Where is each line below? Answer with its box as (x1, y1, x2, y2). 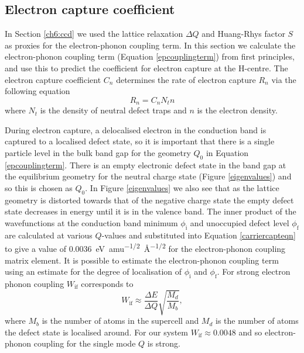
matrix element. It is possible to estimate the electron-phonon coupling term (5, 254, 279, 266)
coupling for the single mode (33, 337, 136, 349)
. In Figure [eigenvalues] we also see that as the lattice (85, 181, 279, 193)
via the (271, 73, 296, 85)
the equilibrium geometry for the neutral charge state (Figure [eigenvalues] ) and (5, 170, 292, 182)
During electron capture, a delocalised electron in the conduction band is (5, 123, 267, 136)
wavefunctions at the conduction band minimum (5, 216, 178, 229)
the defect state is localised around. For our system (5, 326, 188, 338)
